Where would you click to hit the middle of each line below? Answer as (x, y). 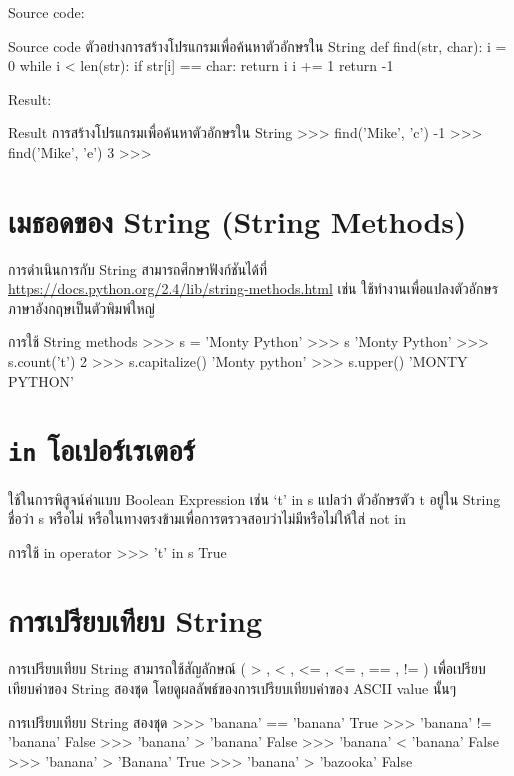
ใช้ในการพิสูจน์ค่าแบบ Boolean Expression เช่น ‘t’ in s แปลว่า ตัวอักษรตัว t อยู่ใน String (254, 498)
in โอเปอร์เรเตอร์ (101, 449)
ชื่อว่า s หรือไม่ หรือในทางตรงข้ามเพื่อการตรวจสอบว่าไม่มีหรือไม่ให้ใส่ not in (207, 518)
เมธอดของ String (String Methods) (237, 220)
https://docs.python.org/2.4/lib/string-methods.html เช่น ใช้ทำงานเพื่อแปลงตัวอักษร (253, 288)
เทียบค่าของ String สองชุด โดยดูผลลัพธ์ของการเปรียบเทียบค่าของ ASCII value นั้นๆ (232, 688)
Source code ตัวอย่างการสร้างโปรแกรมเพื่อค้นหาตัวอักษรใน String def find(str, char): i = (257, 45)
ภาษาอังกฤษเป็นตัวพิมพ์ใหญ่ (81, 307)
